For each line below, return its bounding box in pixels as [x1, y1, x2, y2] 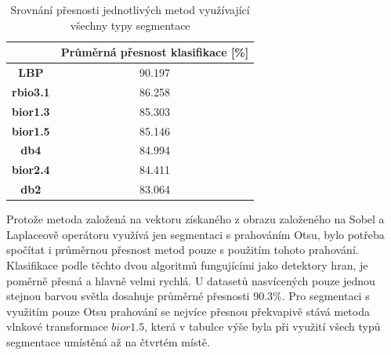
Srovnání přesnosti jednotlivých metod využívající [10, 2, 250, 17]
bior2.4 [12, 161, 50, 178]
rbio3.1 [12, 83, 50, 100]
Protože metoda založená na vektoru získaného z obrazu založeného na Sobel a [6, 211, 385, 227]
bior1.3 [12, 103, 50, 119]
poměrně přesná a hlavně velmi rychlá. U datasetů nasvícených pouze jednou [6, 272, 375, 288]
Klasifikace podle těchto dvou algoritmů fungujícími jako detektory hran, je [6, 256, 368, 273]
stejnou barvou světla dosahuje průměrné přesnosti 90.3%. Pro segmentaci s [6, 288, 370, 304]
